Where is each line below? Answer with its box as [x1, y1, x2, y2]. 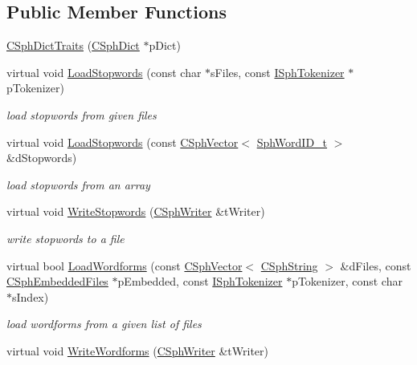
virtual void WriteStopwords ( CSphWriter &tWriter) [6, 203, 265, 220]
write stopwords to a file [6, 229, 125, 246]
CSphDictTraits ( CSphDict [6, 37, 140, 54]
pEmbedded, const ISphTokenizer [117, 273, 283, 290]
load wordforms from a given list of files [6, 315, 202, 332]
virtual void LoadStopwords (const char [6, 63, 202, 80]
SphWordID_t [256, 133, 328, 150]
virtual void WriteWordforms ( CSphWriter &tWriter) [6, 342, 269, 359]
